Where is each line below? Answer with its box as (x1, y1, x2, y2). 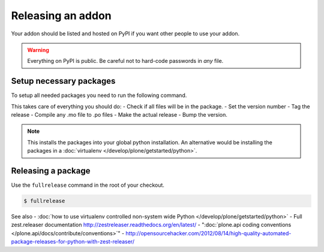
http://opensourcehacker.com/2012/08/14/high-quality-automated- (125, 229, 292, 236)
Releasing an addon (11, 9, 112, 22)
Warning (27, 46, 49, 53)
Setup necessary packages (11, 76, 116, 86)
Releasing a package (11, 166, 91, 176)
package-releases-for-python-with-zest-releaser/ (11, 238, 135, 245)
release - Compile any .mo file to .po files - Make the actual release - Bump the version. (11, 111, 228, 119)
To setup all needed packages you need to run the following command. (11, 92, 187, 99)
